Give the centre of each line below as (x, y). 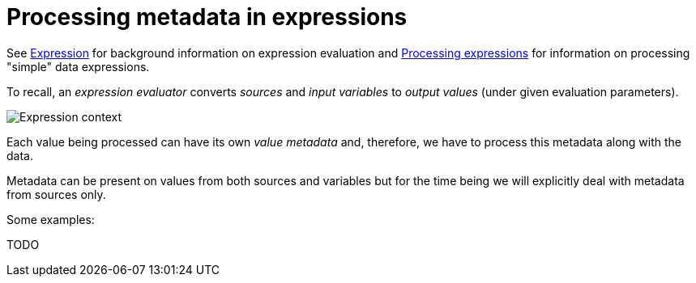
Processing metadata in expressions (207, 17)
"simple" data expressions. (78, 66)
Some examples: (51, 219)
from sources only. (56, 194)
